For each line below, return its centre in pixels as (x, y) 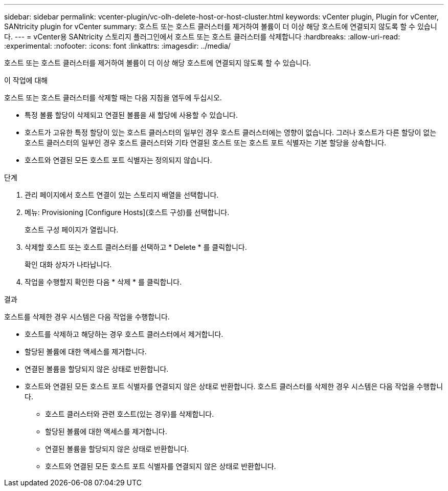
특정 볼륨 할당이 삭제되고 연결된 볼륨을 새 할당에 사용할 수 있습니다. (131, 115)
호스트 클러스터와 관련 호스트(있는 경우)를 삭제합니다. (130, 414)
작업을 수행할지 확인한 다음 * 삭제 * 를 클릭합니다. (103, 282)
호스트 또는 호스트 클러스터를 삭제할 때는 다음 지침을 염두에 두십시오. (113, 98)
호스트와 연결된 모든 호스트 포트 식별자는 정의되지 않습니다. (118, 160)
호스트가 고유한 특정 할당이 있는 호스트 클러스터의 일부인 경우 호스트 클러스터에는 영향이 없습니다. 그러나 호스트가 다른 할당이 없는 (231, 132)
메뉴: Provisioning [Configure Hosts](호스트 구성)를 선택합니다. (127, 212)
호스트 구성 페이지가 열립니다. (72, 230)
